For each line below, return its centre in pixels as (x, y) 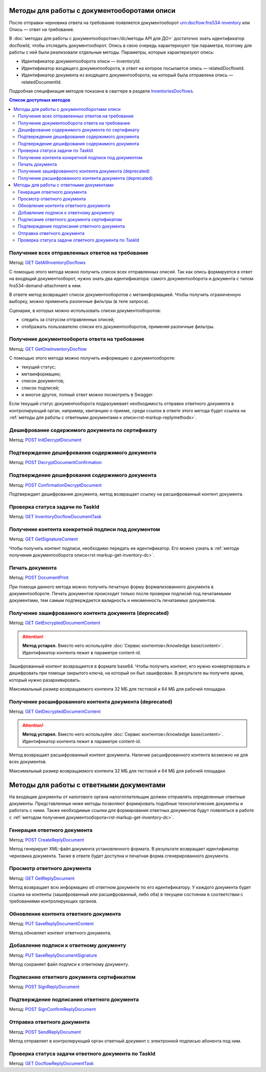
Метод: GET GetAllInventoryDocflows (47, 263)
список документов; (43, 381)
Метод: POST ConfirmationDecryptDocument (55, 485)
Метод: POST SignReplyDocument (44, 987)
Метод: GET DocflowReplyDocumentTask (51, 1064)
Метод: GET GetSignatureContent (44, 539)
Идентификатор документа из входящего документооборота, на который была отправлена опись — (127, 75)
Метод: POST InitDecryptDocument (45, 440)
